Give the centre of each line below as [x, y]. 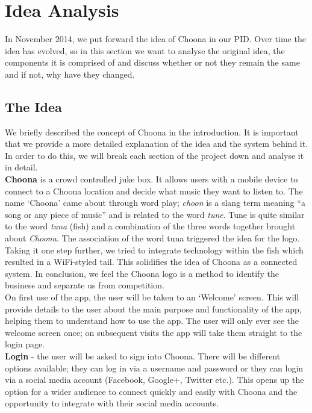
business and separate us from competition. [85, 285]
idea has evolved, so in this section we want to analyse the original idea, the [145, 50]
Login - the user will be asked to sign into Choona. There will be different [143, 356]
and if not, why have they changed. [70, 74]
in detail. [21, 167]
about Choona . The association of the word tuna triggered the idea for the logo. [152, 238]
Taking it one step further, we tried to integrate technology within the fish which [154, 250]
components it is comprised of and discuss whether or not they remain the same [152, 62]
